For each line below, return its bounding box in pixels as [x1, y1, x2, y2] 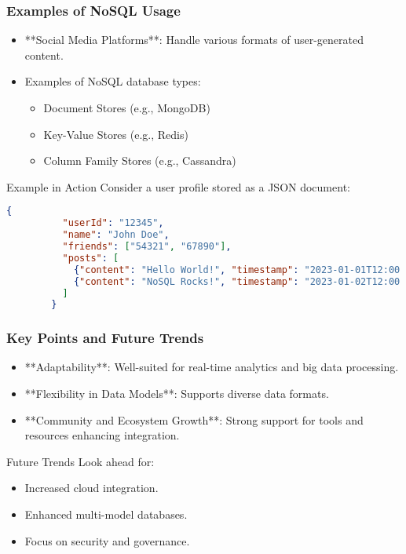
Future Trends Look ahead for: [6, 453, 155, 469]
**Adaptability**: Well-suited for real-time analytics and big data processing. [24, 359, 399, 375]
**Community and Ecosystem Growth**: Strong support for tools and [24, 411, 364, 428]
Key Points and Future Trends [6, 328, 204, 348]
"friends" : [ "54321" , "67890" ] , [62, 241, 232, 252]
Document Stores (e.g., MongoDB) [43, 100, 210, 115]
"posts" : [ [62, 252, 119, 264]
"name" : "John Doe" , [62, 229, 170, 241]
